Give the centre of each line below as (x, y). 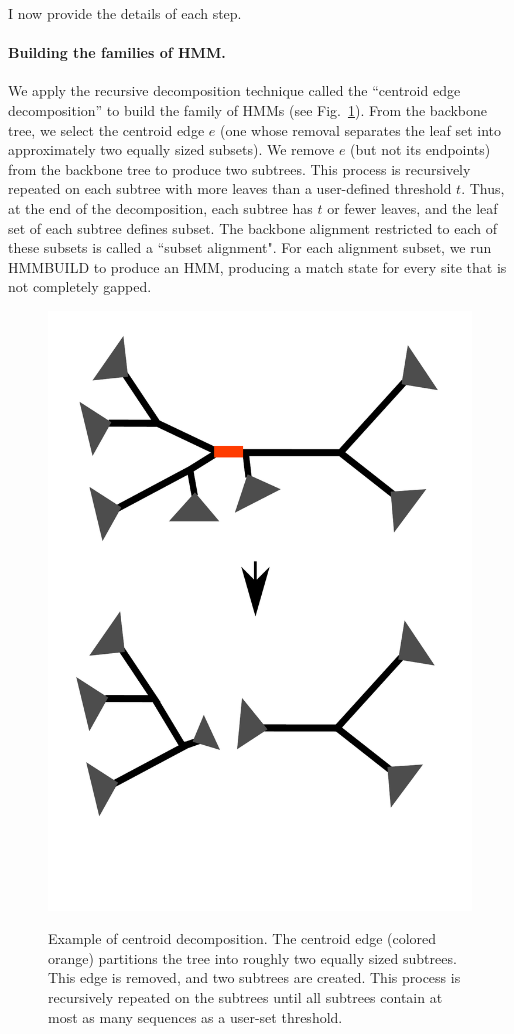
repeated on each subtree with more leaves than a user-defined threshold (230, 188)
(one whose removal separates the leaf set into (360, 129)
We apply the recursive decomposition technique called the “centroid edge (234, 90)
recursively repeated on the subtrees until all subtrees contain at (245, 996)
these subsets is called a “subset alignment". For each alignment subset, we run (250, 247)
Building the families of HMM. (117, 52)
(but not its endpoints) (420, 149)
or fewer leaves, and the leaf (412, 207)
